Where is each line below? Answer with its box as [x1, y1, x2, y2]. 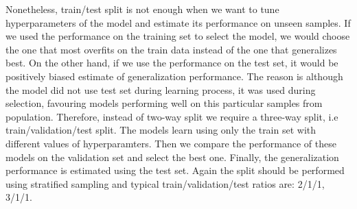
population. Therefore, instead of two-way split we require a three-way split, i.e [5, 109, 338, 123]
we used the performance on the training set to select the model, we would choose [5, 29, 350, 43]
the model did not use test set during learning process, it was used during [5, 82, 316, 97]
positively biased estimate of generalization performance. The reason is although [5, 69, 343, 83]
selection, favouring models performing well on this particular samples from [5, 96, 323, 110]
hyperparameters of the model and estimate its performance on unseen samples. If [5, 15, 351, 29]
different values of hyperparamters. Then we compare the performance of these [5, 136, 336, 150]
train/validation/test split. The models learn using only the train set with [5, 123, 316, 137]
